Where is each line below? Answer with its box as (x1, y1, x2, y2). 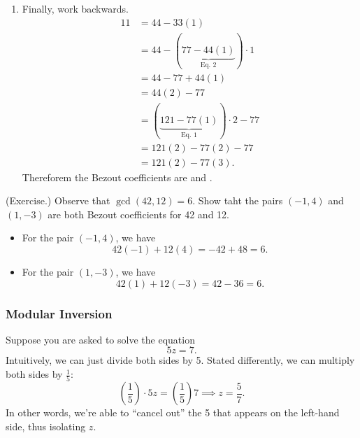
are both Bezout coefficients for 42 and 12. (48, 206, 229, 221)
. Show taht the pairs (192, 193, 283, 208)
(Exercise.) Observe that (6, 193, 110, 208)
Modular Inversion (6, 304, 113, 322)
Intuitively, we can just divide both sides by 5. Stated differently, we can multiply (6, 353, 355, 367)
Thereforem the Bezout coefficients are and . (22, 169, 213, 184)
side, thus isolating (6, 418, 86, 433)
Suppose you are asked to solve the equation (6, 332, 195, 346)
